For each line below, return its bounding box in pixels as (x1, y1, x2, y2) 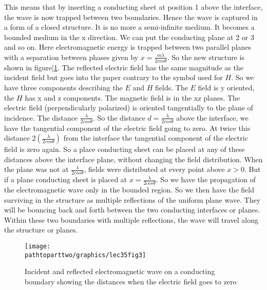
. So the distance (92, 112, 145, 123)
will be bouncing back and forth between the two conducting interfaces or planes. (4, 204, 260, 215)
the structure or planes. (4, 224, 78, 235)
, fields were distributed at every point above (84, 164, 225, 175)
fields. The (155, 82, 188, 92)
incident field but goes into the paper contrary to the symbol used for (4, 72, 223, 83)
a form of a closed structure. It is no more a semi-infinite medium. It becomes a (4, 22, 255, 32)
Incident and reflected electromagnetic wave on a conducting (25, 266, 215, 277)
